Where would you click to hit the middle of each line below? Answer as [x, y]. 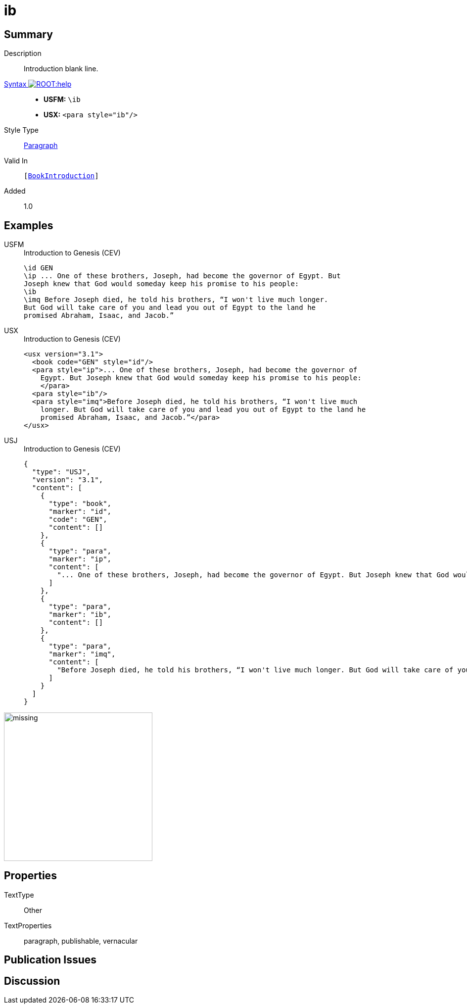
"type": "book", [80, 504]
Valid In [16, 161]
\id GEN [39, 268]
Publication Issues [50, 960]
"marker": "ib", [80, 615]
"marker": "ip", [80, 559]
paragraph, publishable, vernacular [81, 941]
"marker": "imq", [82, 654]
